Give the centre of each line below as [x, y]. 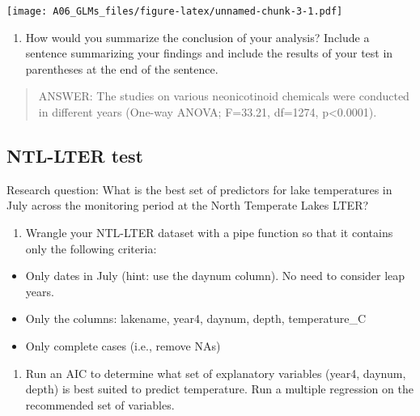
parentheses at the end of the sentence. [122, 68]
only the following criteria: [91, 248]
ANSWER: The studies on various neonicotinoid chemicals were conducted [224, 96]
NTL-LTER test [75, 156]
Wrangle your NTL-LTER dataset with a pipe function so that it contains [209, 233]
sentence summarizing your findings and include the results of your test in [209, 53]
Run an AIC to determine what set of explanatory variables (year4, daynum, [216, 373]
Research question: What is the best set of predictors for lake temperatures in [199, 189]
